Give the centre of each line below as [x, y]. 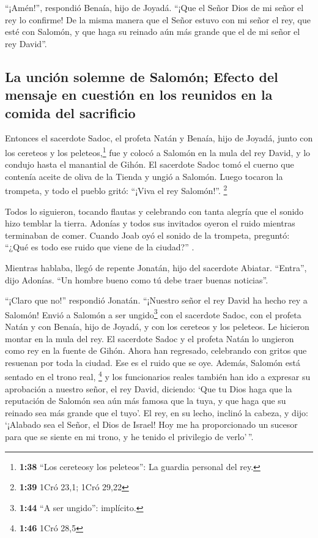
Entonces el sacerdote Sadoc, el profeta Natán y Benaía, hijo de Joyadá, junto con [159, 138]
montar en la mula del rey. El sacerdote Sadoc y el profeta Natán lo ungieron [150, 338]
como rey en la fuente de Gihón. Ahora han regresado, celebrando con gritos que [156, 350]
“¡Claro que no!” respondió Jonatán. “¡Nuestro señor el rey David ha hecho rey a [156, 300]
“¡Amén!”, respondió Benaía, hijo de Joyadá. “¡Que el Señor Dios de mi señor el [154, 7]
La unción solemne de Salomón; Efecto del [142, 76]
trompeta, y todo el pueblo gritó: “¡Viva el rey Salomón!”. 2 [116, 190]
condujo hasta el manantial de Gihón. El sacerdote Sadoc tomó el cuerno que [150, 164]
